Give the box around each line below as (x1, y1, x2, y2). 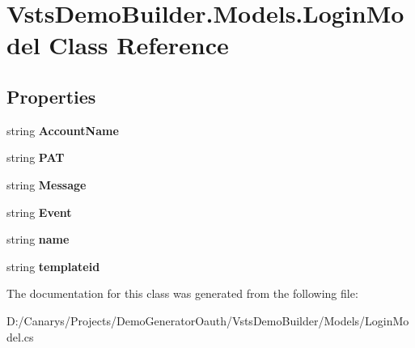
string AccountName (6, 121, 119, 138)
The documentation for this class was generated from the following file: (6, 285, 358, 302)
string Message (6, 176, 87, 193)
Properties (6, 83, 96, 108)
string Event (6, 203, 72, 220)
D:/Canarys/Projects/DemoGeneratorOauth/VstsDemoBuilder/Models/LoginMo (6, 312, 409, 329)
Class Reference (49, 28, 229, 62)
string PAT (6, 149, 65, 166)
